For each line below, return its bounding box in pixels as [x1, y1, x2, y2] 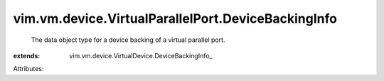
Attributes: [13, 65, 44, 73]
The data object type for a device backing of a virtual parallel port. [31, 36, 225, 44]
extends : [13, 51, 41, 60]
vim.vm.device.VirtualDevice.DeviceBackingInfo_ [69, 51, 213, 60]
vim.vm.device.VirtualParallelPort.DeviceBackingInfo [13, 11, 338, 26]
